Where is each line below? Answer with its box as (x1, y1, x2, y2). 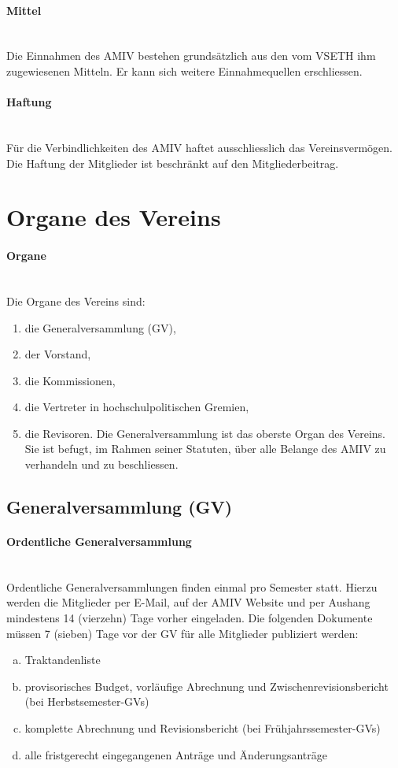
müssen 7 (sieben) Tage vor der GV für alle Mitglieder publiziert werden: (6, 625, 359, 641)
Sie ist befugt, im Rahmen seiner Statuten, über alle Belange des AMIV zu (24, 440, 386, 457)
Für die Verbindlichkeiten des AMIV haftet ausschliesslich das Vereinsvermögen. (6, 139, 392, 155)
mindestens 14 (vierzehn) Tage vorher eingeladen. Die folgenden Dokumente (6, 610, 373, 626)
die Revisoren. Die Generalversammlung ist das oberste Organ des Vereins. (24, 425, 385, 441)
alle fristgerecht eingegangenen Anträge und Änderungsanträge (24, 746, 327, 762)
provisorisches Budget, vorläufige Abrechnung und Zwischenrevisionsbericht (24, 677, 389, 694)
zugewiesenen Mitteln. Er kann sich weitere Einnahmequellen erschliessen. (6, 62, 363, 79)
